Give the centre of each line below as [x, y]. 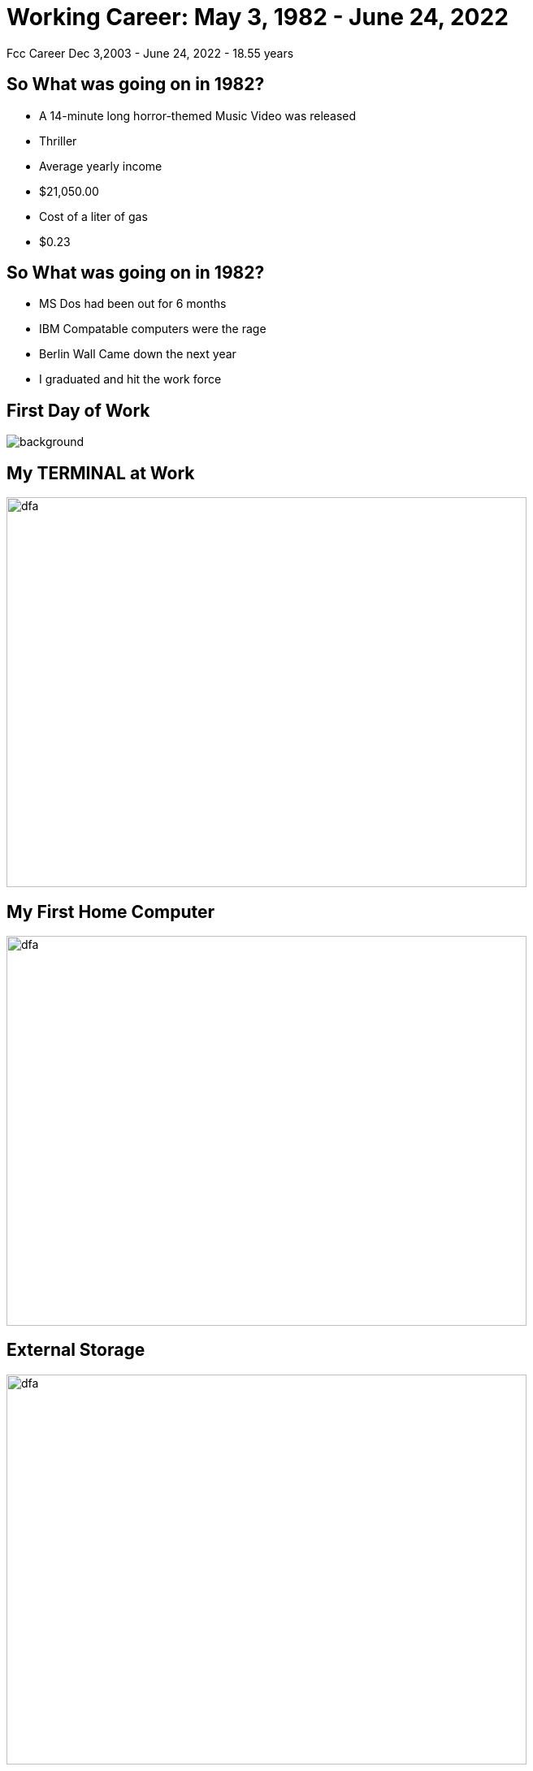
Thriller [58, 141]
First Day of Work [78, 410]
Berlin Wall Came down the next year [138, 354]
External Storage [76, 1350]
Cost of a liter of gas [93, 216]
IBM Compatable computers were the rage [153, 329]
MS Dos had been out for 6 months [133, 304]
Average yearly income [101, 166]
